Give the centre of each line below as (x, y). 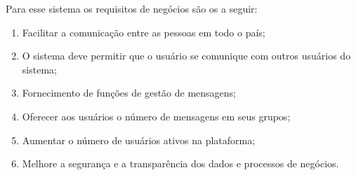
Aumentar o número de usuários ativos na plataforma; (139, 140)
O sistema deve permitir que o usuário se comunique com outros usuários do (186, 56)
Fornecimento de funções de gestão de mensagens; (129, 93)
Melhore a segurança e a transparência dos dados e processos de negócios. (180, 163)
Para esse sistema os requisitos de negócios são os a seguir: (132, 8)
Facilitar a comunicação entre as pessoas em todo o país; (144, 32)
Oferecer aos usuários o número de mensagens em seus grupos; (156, 116)
